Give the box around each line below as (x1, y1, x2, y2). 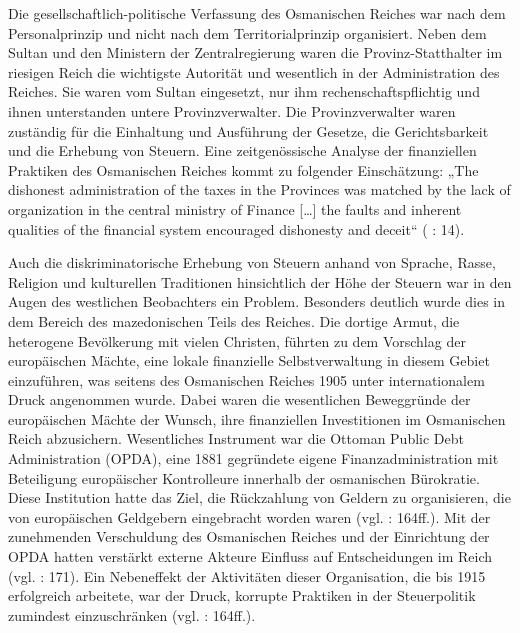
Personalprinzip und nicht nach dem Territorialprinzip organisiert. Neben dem (8, 22, 487, 43)
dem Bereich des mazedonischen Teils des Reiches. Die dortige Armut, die (8, 310, 460, 331)
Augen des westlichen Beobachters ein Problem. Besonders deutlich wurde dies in (8, 291, 505, 312)
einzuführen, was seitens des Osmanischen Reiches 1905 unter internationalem (8, 369, 485, 390)
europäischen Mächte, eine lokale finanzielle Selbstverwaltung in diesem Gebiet (8, 350, 490, 371)
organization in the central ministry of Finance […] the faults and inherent (8, 198, 462, 219)
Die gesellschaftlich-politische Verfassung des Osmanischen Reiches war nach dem (8, 3, 506, 23)
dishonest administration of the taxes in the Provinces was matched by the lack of (8, 179, 511, 200)
